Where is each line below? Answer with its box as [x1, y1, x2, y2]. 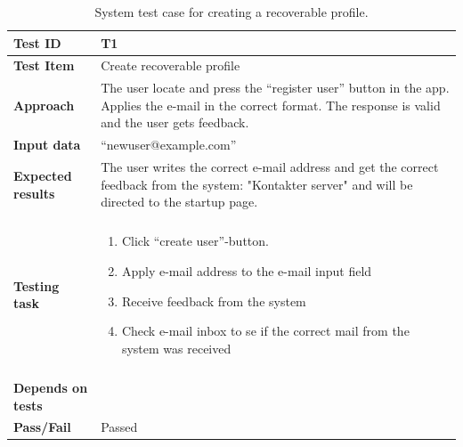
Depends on [13, 378, 88, 396]
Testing [13, 276, 60, 295]
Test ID [13, 33, 61, 52]
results [13, 183, 55, 202]
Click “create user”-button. [121, 232, 269, 250]
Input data [13, 135, 81, 154]
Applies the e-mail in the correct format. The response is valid [101, 95, 441, 114]
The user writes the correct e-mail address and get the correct [101, 158, 439, 176]
